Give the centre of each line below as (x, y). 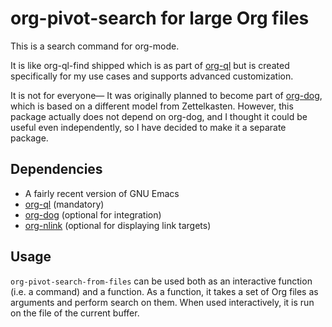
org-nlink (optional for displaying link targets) (118, 225)
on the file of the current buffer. (75, 313)
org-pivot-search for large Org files (160, 18)
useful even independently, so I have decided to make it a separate (148, 127)
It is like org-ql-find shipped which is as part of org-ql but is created (150, 65)
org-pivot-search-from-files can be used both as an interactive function (161, 281)
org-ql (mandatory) (64, 204)
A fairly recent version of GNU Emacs (102, 193)
